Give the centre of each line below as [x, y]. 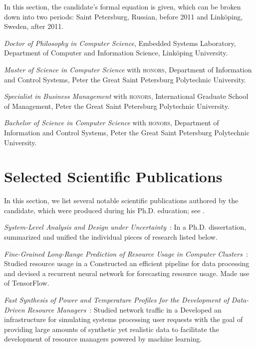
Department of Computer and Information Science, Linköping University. [116, 53]
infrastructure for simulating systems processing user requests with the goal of [124, 319]
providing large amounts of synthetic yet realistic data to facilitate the [112, 329]
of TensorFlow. [27, 283]
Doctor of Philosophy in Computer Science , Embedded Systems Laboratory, [120, 43]
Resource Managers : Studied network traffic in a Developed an [124, 309]
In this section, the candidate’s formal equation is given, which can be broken [123, 6]
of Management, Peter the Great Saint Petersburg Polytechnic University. [117, 106]
